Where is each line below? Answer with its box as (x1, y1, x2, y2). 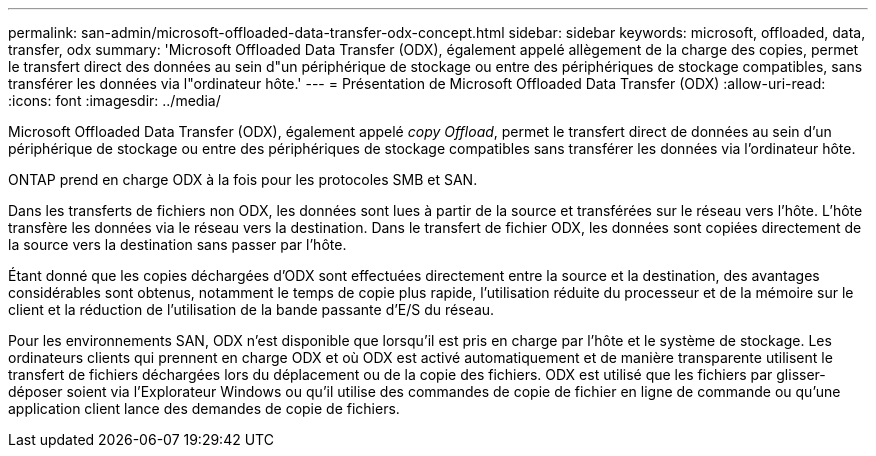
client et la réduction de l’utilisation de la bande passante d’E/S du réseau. (8, 301, 495, 318)
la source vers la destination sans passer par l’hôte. (8, 236, 347, 253)
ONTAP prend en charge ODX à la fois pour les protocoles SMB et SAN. (8, 171, 478, 188)
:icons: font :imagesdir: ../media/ (8, 92, 221, 109)
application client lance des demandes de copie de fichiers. (8, 400, 400, 417)
